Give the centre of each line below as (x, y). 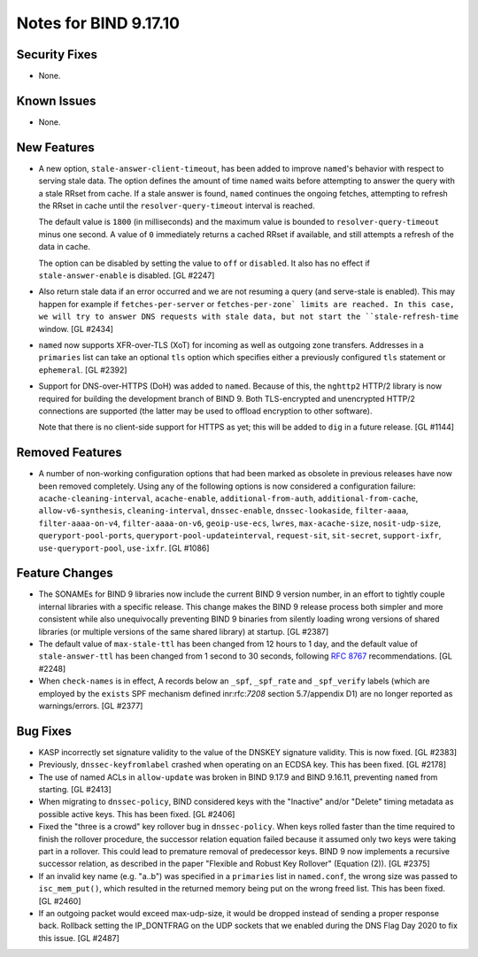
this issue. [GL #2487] (79, 938)
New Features (55, 147)
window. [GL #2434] (76, 328)
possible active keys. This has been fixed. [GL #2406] (137, 814)
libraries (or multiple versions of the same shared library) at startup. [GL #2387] (184, 631)
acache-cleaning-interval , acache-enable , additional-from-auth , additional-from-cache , (228, 498)
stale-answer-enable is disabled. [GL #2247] (127, 275)
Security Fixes (57, 54)
